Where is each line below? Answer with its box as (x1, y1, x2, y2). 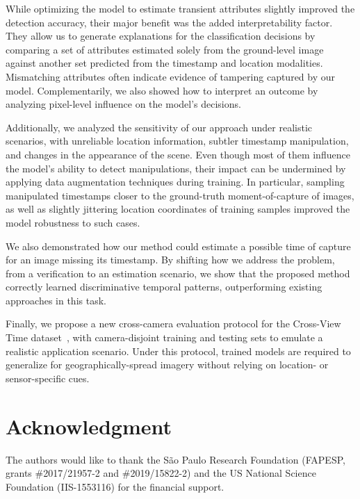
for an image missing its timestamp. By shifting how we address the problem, (6, 252, 335, 267)
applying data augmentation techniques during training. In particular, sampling (6, 174, 345, 189)
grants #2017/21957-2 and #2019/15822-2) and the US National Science (6, 466, 316, 480)
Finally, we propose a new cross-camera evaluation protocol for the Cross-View (6, 316, 341, 331)
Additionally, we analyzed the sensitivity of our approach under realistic (6, 120, 313, 134)
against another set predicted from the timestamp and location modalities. (6, 56, 323, 70)
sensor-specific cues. (6, 370, 90, 385)
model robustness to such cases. (6, 215, 140, 229)
